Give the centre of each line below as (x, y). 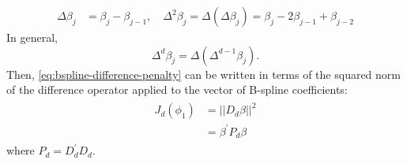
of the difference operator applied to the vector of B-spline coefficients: (177, 89)
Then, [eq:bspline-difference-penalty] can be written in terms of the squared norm (203, 74)
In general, (32, 37)
